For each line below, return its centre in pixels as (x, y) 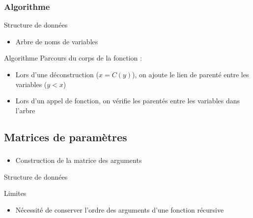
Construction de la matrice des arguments (79, 160)
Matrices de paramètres (66, 137)
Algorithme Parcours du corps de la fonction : (73, 58)
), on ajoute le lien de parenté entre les (191, 74)
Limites (15, 193)
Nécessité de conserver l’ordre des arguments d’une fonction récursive (120, 209)
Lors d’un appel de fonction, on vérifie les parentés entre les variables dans (128, 101)
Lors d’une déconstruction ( (57, 74)
